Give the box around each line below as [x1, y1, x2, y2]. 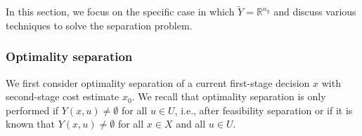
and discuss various [273, 4, 356, 19]
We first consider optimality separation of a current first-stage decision [6, 75, 310, 90]
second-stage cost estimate [6, 89, 119, 104]
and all [176, 116, 206, 131]
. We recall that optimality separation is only [131, 89, 326, 104]
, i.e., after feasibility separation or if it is [174, 102, 353, 117]
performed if [6, 102, 59, 117]
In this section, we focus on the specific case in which [6, 4, 235, 19]
